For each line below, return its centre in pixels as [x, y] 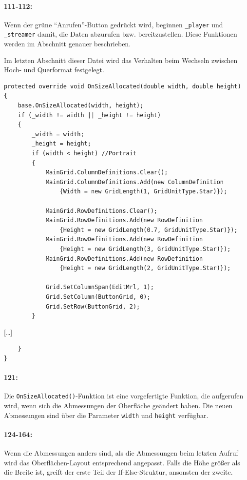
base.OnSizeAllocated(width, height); [81, 106]
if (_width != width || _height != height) [89, 115]
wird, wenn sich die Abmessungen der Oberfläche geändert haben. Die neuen [118, 405]
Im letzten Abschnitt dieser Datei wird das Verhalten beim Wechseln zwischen [121, 60]
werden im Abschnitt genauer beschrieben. [67, 44]
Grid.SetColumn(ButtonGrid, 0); [98, 297]
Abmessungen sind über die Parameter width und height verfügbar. [106, 415]
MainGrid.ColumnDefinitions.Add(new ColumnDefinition [135, 182]
